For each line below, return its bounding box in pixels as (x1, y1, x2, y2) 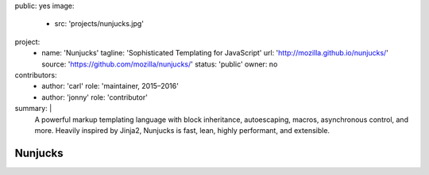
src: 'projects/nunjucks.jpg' (54, 19, 145, 29)
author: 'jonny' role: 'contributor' (41, 92, 149, 102)
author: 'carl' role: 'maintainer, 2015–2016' (41, 82, 179, 91)
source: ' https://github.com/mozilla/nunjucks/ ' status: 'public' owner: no (41, 59, 278, 69)
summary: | (14, 104, 52, 113)
